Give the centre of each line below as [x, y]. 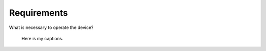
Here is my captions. [42, 38]
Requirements [39, 13]
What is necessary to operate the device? [51, 27]
